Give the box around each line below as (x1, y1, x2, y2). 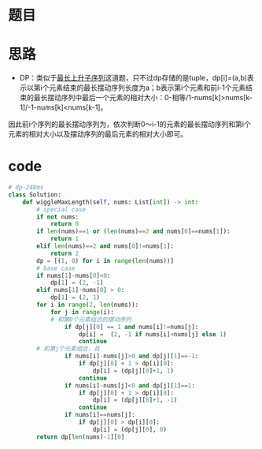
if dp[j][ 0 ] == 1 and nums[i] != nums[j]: (64, 323, 199, 331)
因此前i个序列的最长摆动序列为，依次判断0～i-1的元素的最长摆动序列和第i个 (8, 119, 252, 129)
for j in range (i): (50, 308, 114, 316)
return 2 (50, 249, 79, 257)
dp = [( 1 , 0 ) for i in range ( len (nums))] (36, 256, 175, 264)
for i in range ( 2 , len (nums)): (36, 301, 139, 309)
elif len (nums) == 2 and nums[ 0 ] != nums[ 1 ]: (36, 242, 175, 250)
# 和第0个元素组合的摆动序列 (50, 316, 132, 324)
